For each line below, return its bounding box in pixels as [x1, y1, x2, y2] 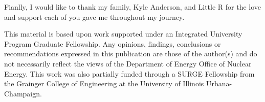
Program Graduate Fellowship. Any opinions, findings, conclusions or [4, 38, 221, 49]
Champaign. [4, 88, 42, 98]
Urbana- [206, 78, 232, 89]
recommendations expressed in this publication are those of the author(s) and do [4, 48, 257, 59]
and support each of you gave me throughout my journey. [4, 11, 185, 22]
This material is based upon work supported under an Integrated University [4, 28, 242, 39]
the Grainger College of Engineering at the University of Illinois [4, 78, 204, 89]
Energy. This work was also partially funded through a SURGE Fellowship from [4, 68, 255, 79]
